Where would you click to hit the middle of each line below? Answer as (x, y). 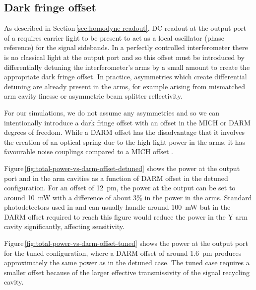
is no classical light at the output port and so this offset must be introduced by (124, 57)
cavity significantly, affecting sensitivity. (64, 226)
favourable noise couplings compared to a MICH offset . (89, 151)
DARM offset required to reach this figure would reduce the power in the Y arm (126, 216)
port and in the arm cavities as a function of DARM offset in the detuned (116, 178)
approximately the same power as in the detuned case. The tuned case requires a (127, 262)
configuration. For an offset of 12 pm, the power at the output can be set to (120, 188)
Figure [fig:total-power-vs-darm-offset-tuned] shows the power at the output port (126, 243)
